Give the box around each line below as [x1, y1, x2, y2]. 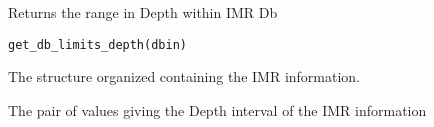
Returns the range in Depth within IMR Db [8, 2, 278, 22]
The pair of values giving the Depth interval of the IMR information [8, 99, 427, 120]
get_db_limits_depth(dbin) [8, 37, 187, 52]
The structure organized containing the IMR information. [8, 66, 361, 87]
